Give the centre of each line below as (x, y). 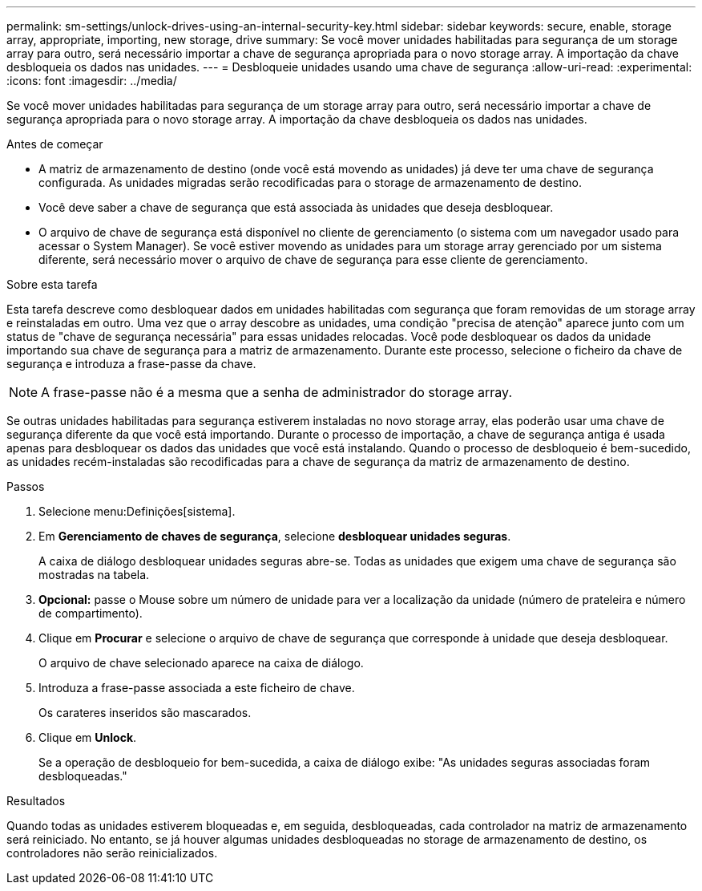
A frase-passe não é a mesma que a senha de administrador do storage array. (277, 392)
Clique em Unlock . (88, 737)
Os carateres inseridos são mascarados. (145, 713)
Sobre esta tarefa (52, 284)
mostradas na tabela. (94, 575)
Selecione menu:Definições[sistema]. (137, 511)
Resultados (36, 801)
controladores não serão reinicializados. (112, 853)
